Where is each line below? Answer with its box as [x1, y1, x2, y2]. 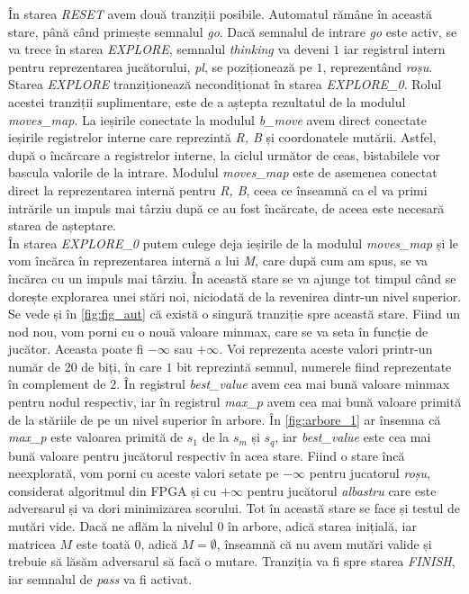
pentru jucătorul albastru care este [247, 481, 437, 499]
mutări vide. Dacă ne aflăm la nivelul [8, 517, 213, 535]
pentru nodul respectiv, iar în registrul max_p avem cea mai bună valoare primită [8, 392, 462, 411]
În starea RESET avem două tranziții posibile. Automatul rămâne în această [8, 4, 432, 22]
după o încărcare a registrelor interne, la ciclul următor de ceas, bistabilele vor [8, 145, 441, 164]
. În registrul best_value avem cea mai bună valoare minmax [116, 374, 450, 393]
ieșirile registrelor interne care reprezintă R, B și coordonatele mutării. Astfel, [8, 128, 437, 147]
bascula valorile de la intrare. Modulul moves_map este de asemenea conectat [8, 163, 437, 182]
